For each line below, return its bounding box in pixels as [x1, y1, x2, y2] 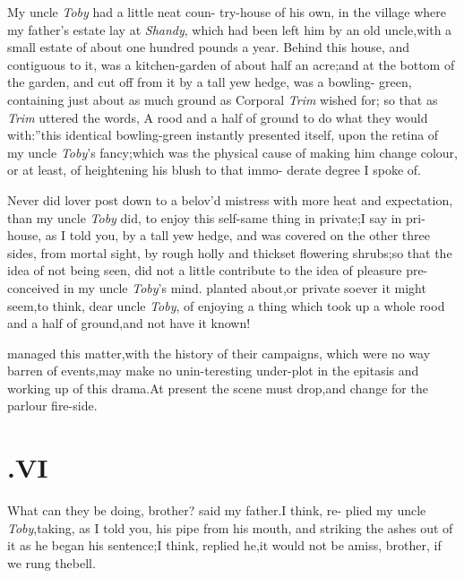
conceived [7, 278, 60, 297]
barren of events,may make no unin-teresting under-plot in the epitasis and [7, 361, 419, 380]
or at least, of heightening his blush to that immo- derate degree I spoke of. [7, 160, 422, 179]
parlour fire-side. [7, 396, 98, 415]
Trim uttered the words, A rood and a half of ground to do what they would [7, 108, 428, 126]
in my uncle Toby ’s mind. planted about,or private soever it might [63, 278, 426, 297]
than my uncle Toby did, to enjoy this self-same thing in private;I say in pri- [7, 208, 425, 227]
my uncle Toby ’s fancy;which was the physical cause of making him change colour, [7, 142, 458, 161]
